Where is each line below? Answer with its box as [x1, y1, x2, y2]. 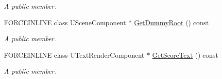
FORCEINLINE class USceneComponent [4, 17, 126, 27]
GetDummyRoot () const [134, 17, 209, 27]
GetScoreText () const [152, 49, 219, 60]
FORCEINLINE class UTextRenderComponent [4, 49, 145, 60]
